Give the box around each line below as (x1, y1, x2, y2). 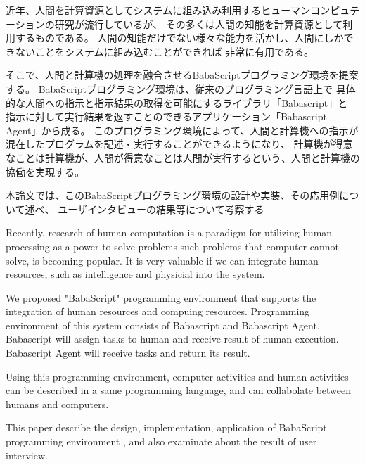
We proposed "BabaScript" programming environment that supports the (6, 290, 316, 305)
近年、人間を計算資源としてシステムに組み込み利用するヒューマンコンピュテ (6, 3, 360, 17)
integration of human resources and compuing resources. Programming (6, 304, 310, 319)
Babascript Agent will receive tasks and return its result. (6, 345, 250, 360)
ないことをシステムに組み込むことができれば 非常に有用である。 (15, 44, 314, 58)
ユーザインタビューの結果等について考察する (58, 201, 264, 216)
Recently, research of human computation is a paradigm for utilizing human (6, 225, 333, 240)
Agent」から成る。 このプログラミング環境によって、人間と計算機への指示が (6, 122, 359, 137)
